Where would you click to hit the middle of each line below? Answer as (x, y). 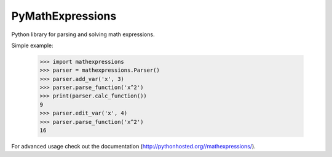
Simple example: (32, 45)
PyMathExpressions (64, 16)
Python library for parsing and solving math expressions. (83, 34)
